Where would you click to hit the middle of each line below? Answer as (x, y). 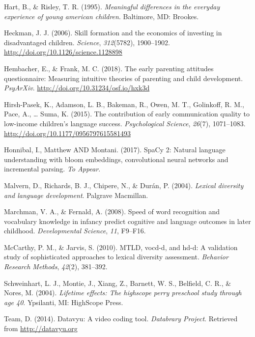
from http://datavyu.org (41, 328)
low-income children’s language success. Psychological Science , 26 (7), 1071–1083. (125, 123)
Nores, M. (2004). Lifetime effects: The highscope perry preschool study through (123, 293)
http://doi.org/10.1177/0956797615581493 (67, 133)
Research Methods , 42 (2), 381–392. (56, 267)
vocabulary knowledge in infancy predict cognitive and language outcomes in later (127, 221)
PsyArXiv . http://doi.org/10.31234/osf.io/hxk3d (77, 88)
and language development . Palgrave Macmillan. (76, 195)
